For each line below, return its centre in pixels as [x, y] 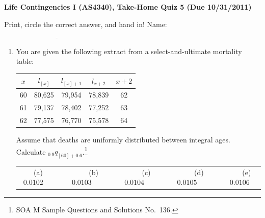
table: [25, 61]
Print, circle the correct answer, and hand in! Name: [86, 24]
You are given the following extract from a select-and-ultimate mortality [129, 51]
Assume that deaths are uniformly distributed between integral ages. [123, 140]
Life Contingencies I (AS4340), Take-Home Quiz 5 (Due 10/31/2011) [128, 7]
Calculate [31, 151]
